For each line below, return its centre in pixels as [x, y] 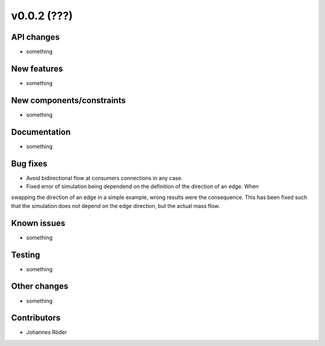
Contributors [36, 318]
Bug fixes [29, 164]
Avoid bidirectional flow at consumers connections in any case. [104, 178]
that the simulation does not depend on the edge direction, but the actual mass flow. [116, 206]
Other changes [40, 286]
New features [37, 68]
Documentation [41, 132]
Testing [26, 255]
